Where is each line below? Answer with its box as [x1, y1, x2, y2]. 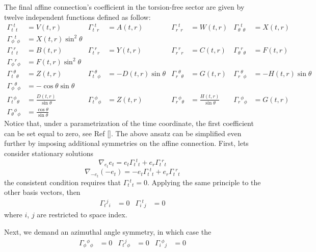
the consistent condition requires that [4, 177, 121, 187]
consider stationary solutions [4, 148, 94, 158]
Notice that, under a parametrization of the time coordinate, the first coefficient [4, 118, 254, 129]
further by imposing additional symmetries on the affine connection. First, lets [4, 138, 249, 148]
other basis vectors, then [4, 187, 81, 197]
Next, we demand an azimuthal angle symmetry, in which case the [4, 226, 212, 237]
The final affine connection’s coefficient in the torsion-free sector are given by [4, 2, 245, 12]
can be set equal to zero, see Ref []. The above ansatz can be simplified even [4, 128, 242, 138]
